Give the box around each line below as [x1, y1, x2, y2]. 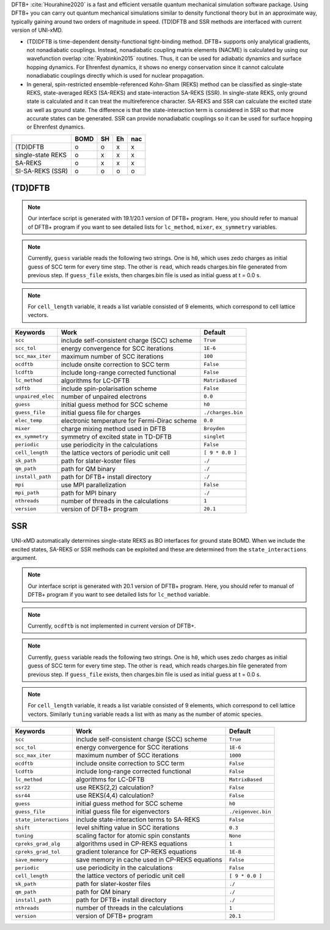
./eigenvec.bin [229, 808, 271, 815]
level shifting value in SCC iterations [76, 824, 180, 832]
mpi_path [15, 489, 40, 496]
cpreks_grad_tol [15, 848, 61, 855]
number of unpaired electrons [61, 392, 147, 401]
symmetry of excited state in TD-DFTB [61, 432, 172, 441]
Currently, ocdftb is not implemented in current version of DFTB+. [28, 622, 196, 630]
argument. [11, 554, 38, 562]
